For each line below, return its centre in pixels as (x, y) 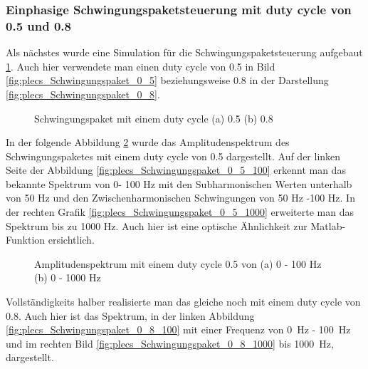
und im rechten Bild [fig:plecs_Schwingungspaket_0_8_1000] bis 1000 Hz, (170, 343)
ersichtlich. (71, 240)
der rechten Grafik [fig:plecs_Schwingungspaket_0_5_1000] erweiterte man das (180, 212)
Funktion (26, 240)
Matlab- (328, 225)
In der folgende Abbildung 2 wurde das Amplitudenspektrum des (148, 142)
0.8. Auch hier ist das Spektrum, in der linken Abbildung (130, 315)
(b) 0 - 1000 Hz (68, 277)
